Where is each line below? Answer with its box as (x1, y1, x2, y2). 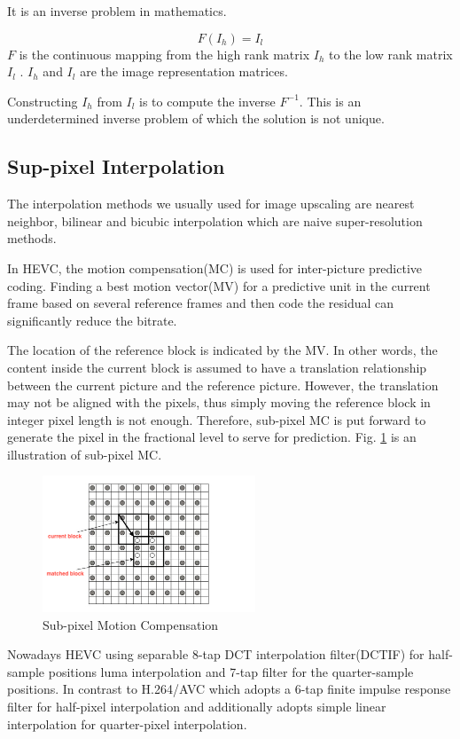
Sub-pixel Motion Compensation (43, 615, 219, 633)
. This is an (299, 91, 362, 110)
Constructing (7, 91, 78, 110)
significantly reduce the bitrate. (7, 311, 177, 329)
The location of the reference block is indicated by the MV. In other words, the (7, 341, 438, 359)
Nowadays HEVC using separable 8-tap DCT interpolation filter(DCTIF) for (7, 645, 425, 664)
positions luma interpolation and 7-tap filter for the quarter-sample (48, 662, 414, 680)
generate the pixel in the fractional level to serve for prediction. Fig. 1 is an (7, 428, 417, 446)
